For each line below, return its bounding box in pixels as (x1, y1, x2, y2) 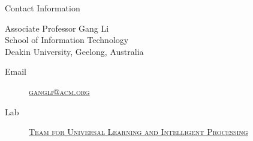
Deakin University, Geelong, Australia (5, 45, 144, 57)
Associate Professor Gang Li (5, 22, 109, 34)
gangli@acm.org (29, 85, 90, 97)
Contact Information (5, 2, 80, 14)
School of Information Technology (5, 33, 129, 46)
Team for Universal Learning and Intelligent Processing (29, 125, 248, 138)
